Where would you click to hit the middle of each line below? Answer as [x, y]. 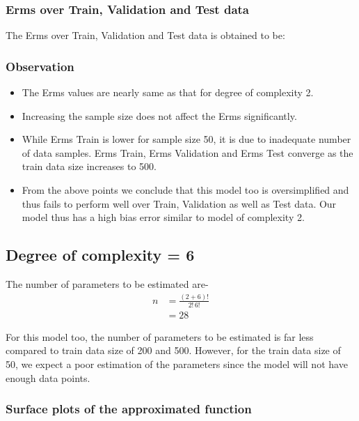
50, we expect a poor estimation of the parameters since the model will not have [177, 363]
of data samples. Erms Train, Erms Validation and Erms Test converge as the [188, 152]
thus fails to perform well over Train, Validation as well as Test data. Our [179, 203]
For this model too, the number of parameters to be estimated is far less [160, 336]
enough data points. [48, 377]
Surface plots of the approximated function [129, 409]
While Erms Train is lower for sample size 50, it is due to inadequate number [186, 139]
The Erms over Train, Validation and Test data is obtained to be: [145, 35]
